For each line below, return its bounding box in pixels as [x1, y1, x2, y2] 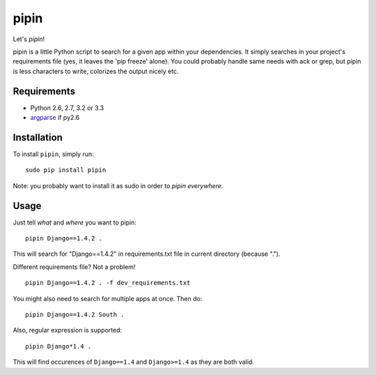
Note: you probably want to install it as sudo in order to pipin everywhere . [13, 181, 224, 190]
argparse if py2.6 [30, 114, 80, 122]
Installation [13, 131, 63, 143]
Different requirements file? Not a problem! [13, 262, 136, 271]
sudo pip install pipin [25, 166, 107, 174]
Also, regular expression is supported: [13, 326, 122, 335]
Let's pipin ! [13, 35, 45, 43]
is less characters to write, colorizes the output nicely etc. [13, 67, 179, 75]
